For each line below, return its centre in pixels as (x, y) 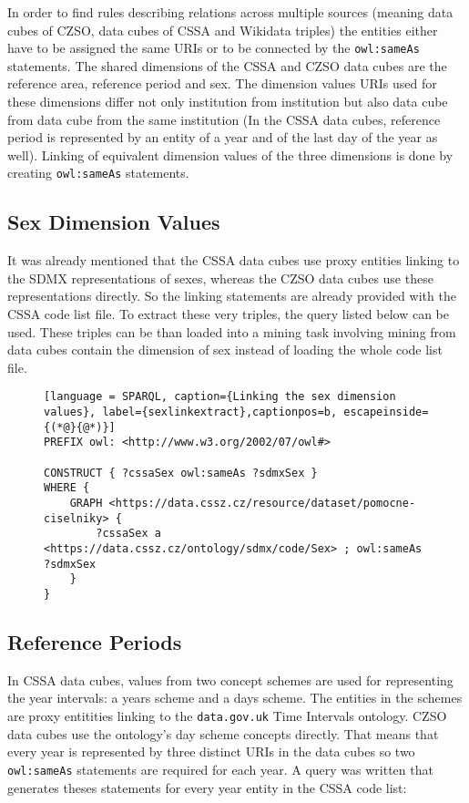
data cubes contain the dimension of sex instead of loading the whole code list (225, 350)
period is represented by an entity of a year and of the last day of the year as (223, 137)
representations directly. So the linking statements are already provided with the (232, 296)
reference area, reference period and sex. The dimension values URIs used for (222, 83)
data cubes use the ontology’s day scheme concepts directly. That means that (223, 733)
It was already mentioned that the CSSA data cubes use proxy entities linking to (234, 260)
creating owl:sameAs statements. (98, 173)
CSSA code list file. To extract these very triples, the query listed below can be (228, 314)
